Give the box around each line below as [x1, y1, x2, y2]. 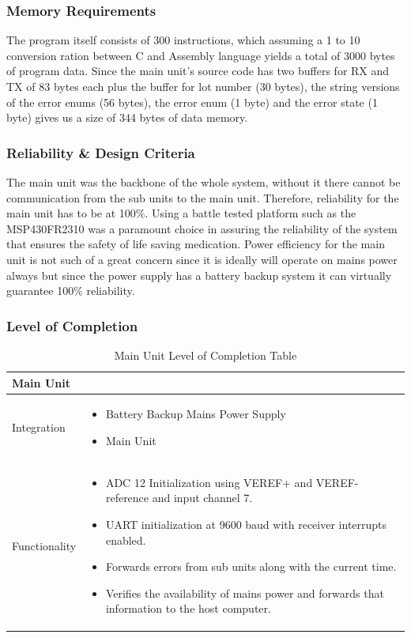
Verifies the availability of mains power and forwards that [105, 584, 384, 601]
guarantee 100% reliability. [6, 282, 135, 299]
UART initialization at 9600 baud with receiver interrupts [105, 516, 387, 533]
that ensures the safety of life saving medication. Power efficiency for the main [6, 236, 385, 252]
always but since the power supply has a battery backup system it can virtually [6, 266, 392, 283]
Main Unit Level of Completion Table [114, 346, 297, 363]
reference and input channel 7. [105, 489, 253, 506]
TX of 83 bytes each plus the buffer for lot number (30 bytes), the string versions [6, 78, 400, 94]
